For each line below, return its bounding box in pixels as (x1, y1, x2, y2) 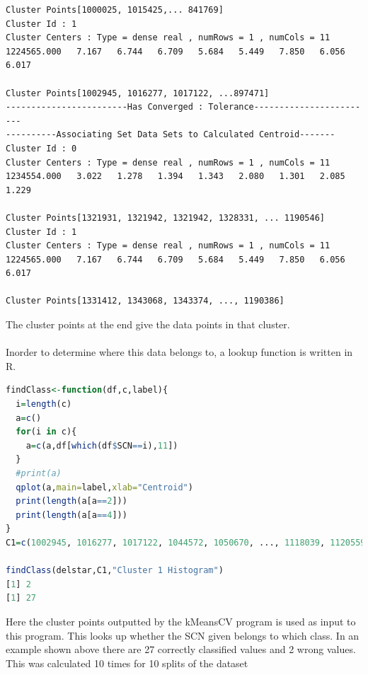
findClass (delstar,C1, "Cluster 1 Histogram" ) (6, 565, 224, 576)
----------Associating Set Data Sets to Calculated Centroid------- (6, 129, 335, 140)
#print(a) (16, 468, 62, 478)
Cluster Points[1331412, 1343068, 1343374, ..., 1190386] (6, 296, 284, 306)
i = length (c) (16, 399, 72, 410)
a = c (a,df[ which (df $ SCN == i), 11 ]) (25, 440, 178, 451)
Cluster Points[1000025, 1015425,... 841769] (6, 5, 224, 15)
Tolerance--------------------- (208, 102, 361, 112)
